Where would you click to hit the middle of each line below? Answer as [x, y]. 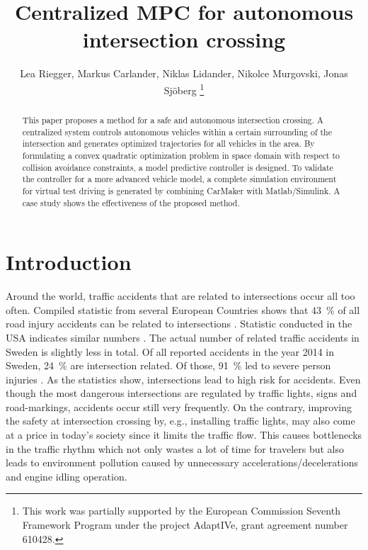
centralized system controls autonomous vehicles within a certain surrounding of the [177, 131]
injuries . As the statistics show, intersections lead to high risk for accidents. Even [183, 379]
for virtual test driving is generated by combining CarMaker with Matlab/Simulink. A [181, 190]
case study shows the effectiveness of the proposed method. [131, 202]
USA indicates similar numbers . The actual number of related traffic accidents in [183, 337]
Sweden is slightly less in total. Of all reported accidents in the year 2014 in [170, 351]
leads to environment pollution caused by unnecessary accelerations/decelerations [182, 462]
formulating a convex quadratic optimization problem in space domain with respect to [181, 155]
